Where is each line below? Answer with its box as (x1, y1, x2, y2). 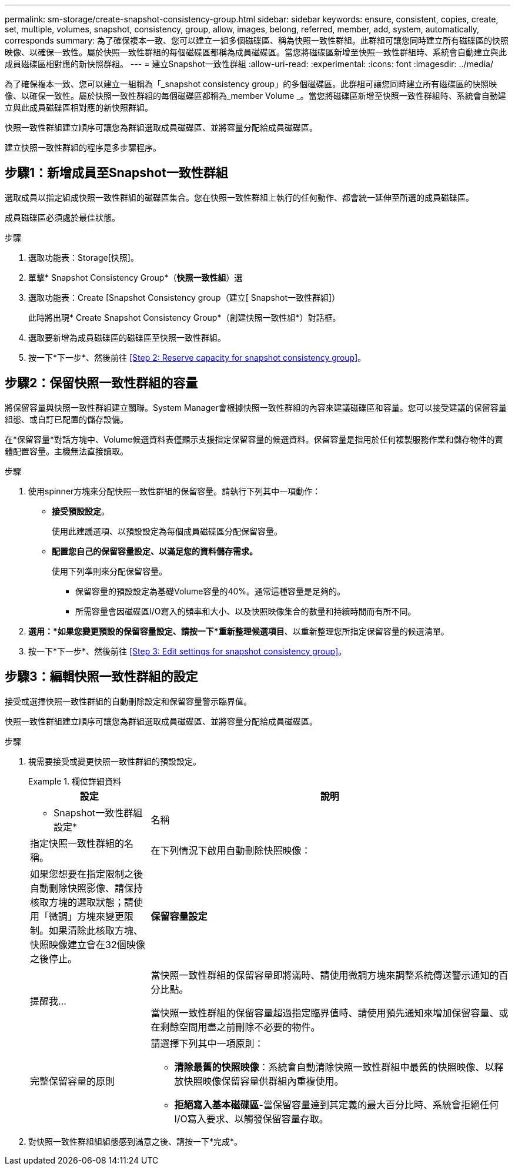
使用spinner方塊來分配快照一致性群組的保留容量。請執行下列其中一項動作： (28, 486, 321, 496)
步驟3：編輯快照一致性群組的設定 (5, 669, 198, 684)
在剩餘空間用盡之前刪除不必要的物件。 (151, 1021, 320, 1033)
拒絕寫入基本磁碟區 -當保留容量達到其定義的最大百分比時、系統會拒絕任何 (174, 1098, 499, 1111)
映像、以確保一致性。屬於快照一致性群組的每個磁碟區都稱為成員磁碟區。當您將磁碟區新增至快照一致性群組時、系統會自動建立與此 (5, 47, 507, 57)
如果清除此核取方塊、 (49, 924, 143, 936)
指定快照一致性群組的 (30, 837, 125, 849)
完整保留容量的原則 (30, 1075, 115, 1087)
